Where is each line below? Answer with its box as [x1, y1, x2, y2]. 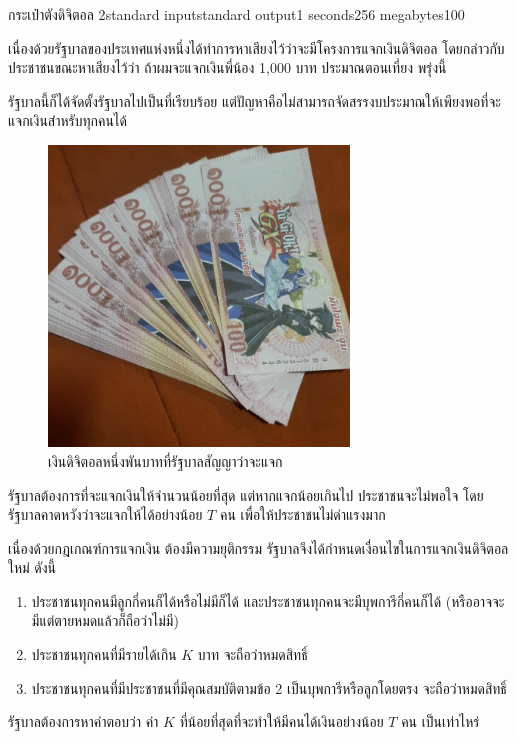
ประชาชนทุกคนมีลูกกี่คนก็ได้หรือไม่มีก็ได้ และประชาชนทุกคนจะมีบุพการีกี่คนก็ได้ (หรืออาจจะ [31, 590, 505, 611]
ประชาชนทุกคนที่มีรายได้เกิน [31, 644, 177, 665]
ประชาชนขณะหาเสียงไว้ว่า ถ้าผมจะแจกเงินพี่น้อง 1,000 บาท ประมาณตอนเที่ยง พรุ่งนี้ [8, 57, 447, 78]
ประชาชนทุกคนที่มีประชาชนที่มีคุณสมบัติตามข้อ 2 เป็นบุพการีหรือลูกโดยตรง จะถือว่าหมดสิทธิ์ [31, 677, 507, 698]
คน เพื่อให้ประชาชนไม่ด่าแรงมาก [219, 504, 386, 525]
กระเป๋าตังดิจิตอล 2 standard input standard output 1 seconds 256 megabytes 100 [8, 4, 465, 24]
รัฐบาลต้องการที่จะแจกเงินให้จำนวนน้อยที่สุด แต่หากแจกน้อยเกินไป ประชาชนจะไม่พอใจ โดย [8, 484, 484, 505]
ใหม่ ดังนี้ [8, 557, 57, 578]
